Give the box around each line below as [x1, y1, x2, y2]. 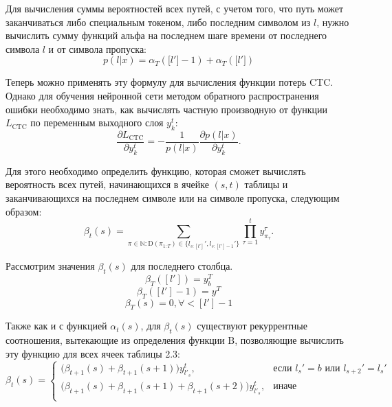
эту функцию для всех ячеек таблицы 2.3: [6, 346, 181, 360]
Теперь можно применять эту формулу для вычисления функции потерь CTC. [6, 75, 334, 89]
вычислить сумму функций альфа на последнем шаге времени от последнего [6, 28, 327, 43]
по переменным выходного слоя [30, 115, 164, 130]
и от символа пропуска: [48, 41, 147, 56]
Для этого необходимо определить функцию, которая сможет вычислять [6, 163, 306, 178]
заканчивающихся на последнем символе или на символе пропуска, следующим [6, 191, 340, 205]
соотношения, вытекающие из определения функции [6, 333, 225, 347]
